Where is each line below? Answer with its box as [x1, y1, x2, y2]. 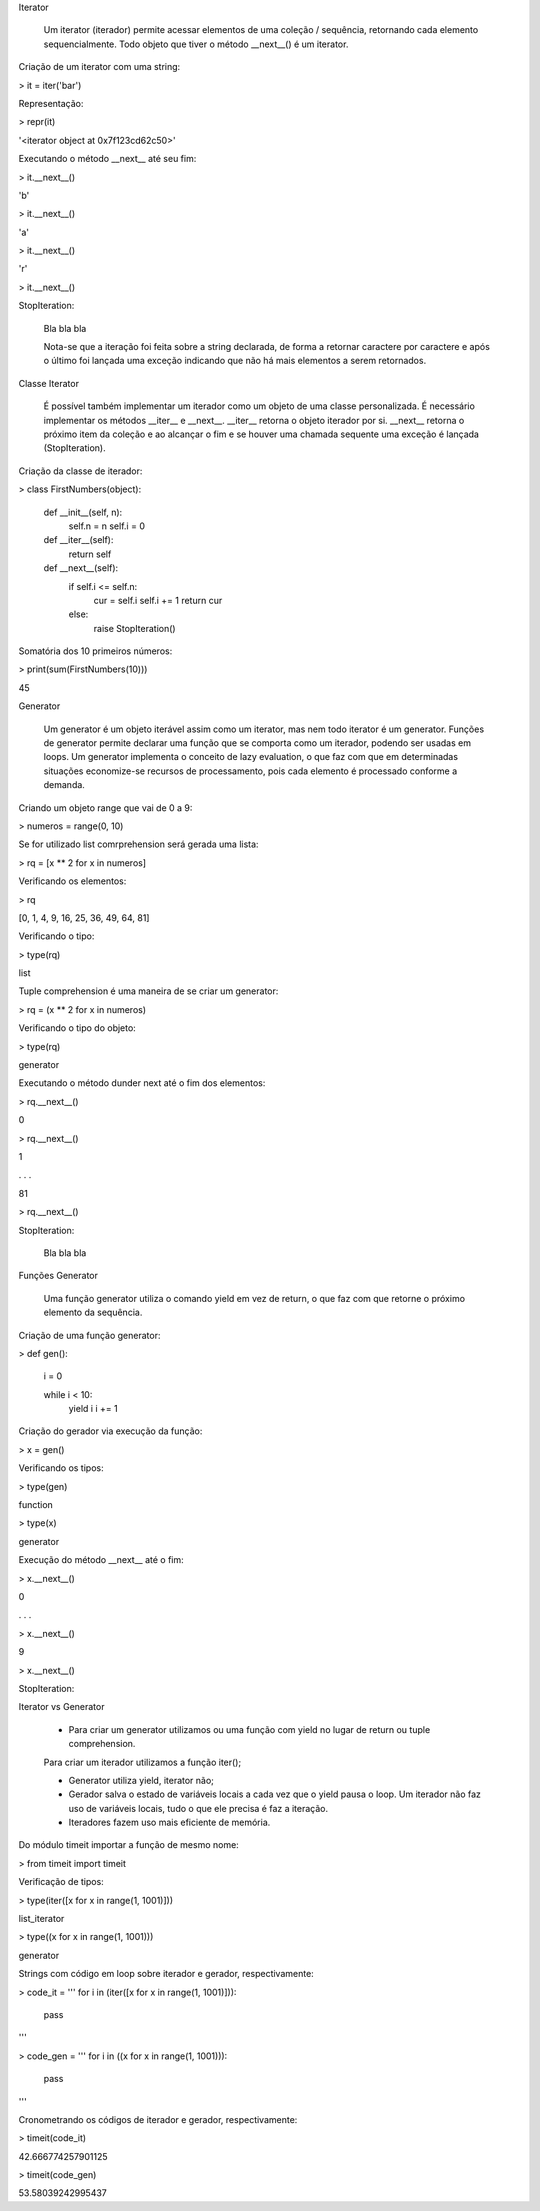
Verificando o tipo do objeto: [18, 1022, 137, 1034]
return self [68, 548, 112, 560]
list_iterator [18, 1913, 65, 1925]
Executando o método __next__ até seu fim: [18, 153, 197, 165]
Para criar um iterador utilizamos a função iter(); [43, 1756, 242, 1768]
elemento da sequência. [43, 1306, 143, 1319]
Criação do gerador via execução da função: [18, 1425, 203, 1437]
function [18, 1499, 54, 1511]
